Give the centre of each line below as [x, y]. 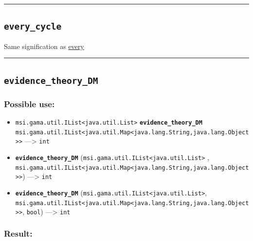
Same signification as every [44, 46]
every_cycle [33, 27]
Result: [18, 233]
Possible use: [29, 104]
